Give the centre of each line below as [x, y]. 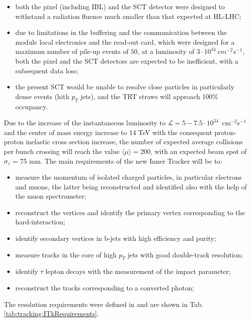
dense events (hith [42, 96]
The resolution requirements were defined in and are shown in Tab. [104, 304]
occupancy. [32, 106]
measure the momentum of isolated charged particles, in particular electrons [128, 177]
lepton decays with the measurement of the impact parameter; [138, 271]
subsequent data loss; [47, 70]
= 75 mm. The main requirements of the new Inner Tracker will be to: [117, 161]
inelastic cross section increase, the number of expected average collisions [134, 142]
